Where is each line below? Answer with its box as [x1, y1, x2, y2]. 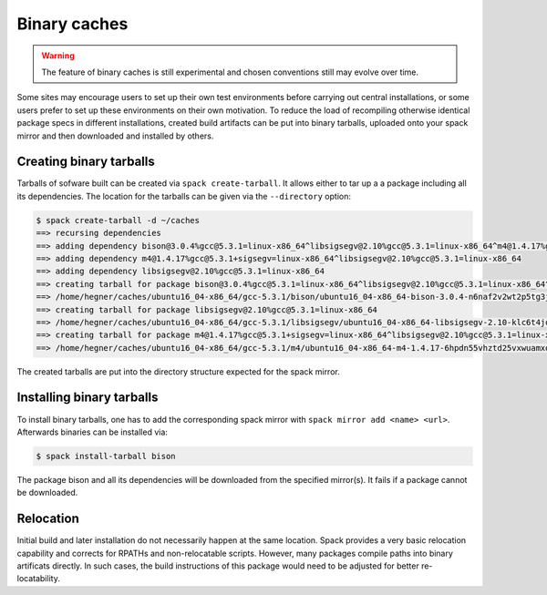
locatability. [16, 573, 61, 584]
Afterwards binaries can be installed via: [16, 426, 169, 437]
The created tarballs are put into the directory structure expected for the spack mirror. [16, 365, 341, 377]
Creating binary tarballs [16, 154, 155, 169]
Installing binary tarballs [16, 390, 159, 405]
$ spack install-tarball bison [36, 451, 177, 461]
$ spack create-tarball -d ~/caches [36, 215, 201, 225]
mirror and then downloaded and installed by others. [16, 130, 214, 141]
